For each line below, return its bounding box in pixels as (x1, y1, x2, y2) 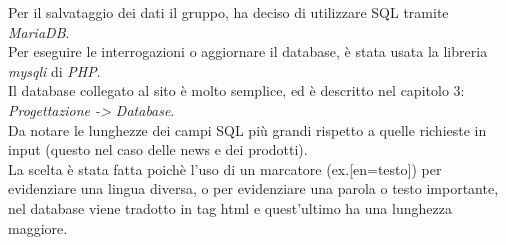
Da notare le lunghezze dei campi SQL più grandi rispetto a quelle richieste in (8, 119, 487, 140)
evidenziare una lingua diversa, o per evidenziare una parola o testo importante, (8, 178, 499, 199)
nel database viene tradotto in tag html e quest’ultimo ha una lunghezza (8, 197, 452, 218)
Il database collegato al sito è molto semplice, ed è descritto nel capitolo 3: (8, 80, 465, 101)
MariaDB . (8, 21, 70, 42)
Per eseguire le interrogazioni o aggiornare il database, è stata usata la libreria (8, 41, 488, 62)
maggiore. (8, 217, 68, 238)
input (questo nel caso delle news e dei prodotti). (8, 139, 308, 160)
